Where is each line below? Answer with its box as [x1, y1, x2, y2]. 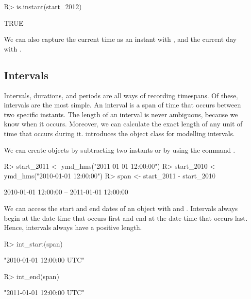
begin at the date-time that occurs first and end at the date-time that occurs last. [4, 212, 248, 223]
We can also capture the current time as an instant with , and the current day [4, 34, 237, 44]
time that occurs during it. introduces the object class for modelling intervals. [4, 128, 235, 138]
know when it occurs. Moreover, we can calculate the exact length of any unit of [4, 119, 243, 129]
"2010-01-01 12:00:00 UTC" [4, 255, 84, 265]
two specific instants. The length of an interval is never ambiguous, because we [4, 109, 238, 119]
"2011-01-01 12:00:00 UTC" [4, 287, 84, 298]
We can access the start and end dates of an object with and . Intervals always [4, 203, 238, 213]
